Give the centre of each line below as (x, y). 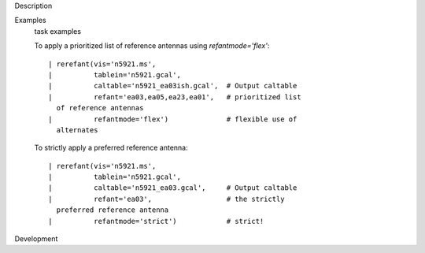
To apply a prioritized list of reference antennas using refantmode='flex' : (152, 46)
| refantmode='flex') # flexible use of (173, 119)
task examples (58, 31)
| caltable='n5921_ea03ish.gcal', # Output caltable (173, 86)
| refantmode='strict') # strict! (156, 221)
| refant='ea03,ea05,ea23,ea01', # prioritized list (175, 97)
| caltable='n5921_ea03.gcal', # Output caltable (173, 188)
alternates (77, 130)
